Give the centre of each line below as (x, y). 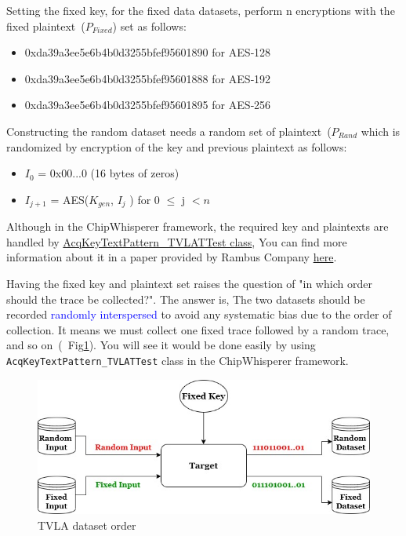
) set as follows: (149, 26)
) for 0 (145, 199)
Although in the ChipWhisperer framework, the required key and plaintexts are (198, 226)
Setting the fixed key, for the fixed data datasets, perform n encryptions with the (201, 10)
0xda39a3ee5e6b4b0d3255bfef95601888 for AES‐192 (148, 78)
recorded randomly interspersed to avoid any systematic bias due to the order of (199, 314)
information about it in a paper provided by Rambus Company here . (172, 257)
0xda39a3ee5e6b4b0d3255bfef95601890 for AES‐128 (148, 52)
